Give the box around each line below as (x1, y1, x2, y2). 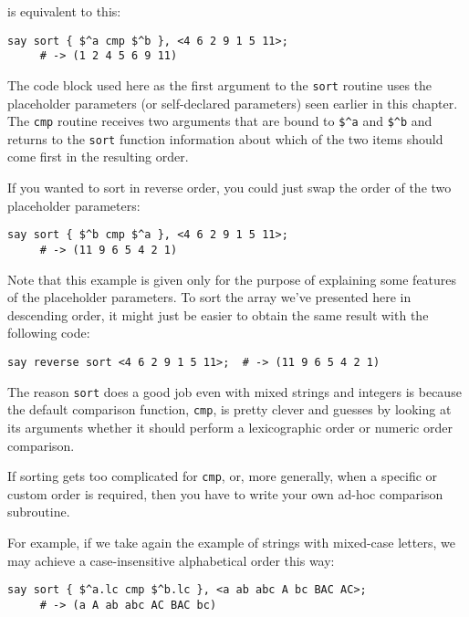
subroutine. (7, 502, 70, 521)
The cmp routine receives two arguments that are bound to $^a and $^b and (7, 111, 433, 131)
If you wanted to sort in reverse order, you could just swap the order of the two (7, 178, 452, 197)
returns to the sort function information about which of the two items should (7, 129, 443, 148)
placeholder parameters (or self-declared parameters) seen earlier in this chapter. (7, 93, 458, 112)
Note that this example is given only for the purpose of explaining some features (7, 269, 457, 288)
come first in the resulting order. (7, 147, 189, 166)
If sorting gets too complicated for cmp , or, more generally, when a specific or (7, 466, 438, 486)
